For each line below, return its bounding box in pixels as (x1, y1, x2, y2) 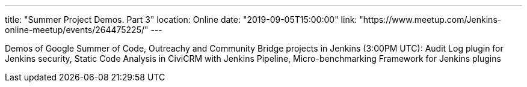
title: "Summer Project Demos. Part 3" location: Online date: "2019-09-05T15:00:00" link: (5, 14, 357, 25)
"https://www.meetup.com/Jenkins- (359, 14, 502, 25)
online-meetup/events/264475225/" (5, 25, 149, 35)
